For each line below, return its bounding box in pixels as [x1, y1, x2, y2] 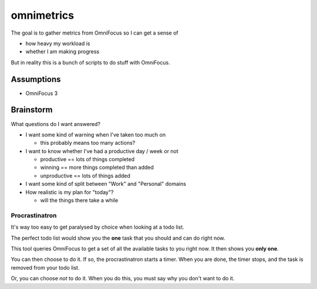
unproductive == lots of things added [40, 172, 130, 179]
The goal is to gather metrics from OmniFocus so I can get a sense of [11, 29, 178, 36]
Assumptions [11, 74, 61, 84]
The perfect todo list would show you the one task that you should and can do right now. [11, 234, 225, 242]
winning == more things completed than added [40, 164, 154, 171]
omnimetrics [11, 9, 75, 22]
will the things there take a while [40, 197, 119, 204]
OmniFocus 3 [25, 90, 58, 97]
